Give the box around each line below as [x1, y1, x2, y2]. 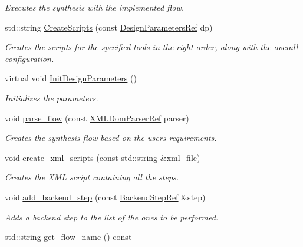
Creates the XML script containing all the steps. [5, 171, 179, 183]
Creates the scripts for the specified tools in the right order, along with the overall [5, 41, 298, 53]
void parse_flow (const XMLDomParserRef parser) [5, 111, 189, 124]
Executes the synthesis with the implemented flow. [5, 1, 185, 13]
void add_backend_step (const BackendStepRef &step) [5, 190, 206, 203]
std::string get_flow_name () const [5, 230, 132, 243]
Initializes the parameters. [5, 91, 98, 104]
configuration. [5, 52, 54, 64]
